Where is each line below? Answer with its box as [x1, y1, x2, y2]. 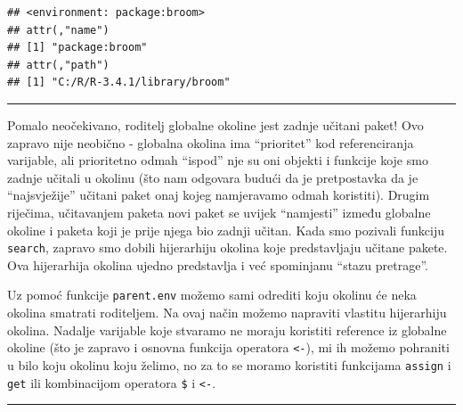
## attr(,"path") [7, 58, 110, 71]
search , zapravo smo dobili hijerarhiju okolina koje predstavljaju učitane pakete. [7, 238, 448, 257]
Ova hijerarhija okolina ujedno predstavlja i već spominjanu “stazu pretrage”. [7, 255, 428, 274]
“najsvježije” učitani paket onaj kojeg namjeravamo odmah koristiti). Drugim [7, 185, 430, 204]
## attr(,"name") [7, 23, 110, 37]
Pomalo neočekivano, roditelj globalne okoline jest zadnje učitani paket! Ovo [7, 115, 424, 134]
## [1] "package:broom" [7, 41, 148, 54]
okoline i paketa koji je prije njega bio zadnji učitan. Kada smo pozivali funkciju [7, 220, 444, 239]
